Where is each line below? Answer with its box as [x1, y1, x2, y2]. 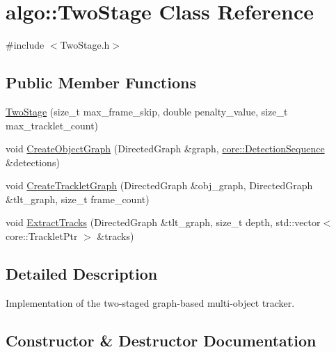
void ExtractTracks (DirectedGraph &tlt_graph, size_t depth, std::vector [6, 215, 321, 230]
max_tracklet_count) [6, 118, 99, 132]
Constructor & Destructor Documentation [6, 329, 317, 351]
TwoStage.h [60, 38, 110, 52]
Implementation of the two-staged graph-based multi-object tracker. [6, 295, 295, 310]
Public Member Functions [6, 72, 196, 93]
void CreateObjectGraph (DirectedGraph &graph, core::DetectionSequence [6, 141, 325, 156]
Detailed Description [6, 263, 158, 285]
